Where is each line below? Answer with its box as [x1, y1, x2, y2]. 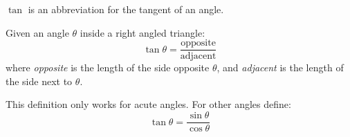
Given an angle [6, 25, 69, 39]
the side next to [6, 73, 73, 88]
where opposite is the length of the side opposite [6, 60, 210, 75]
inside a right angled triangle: [80, 25, 205, 39]
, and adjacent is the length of [217, 60, 344, 75]
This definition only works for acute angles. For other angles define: [6, 97, 291, 111]
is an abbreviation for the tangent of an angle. [28, 2, 224, 16]
